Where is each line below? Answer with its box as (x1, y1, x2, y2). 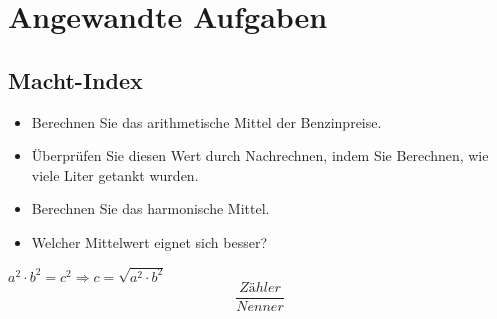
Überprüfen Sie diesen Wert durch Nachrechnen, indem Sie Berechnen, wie (31, 145, 489, 166)
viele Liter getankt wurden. (31, 164, 199, 185)
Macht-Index (8, 64, 143, 95)
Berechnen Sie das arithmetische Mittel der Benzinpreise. (31, 111, 382, 132)
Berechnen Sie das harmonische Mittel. (31, 198, 270, 219)
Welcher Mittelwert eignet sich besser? (31, 231, 267, 252)
